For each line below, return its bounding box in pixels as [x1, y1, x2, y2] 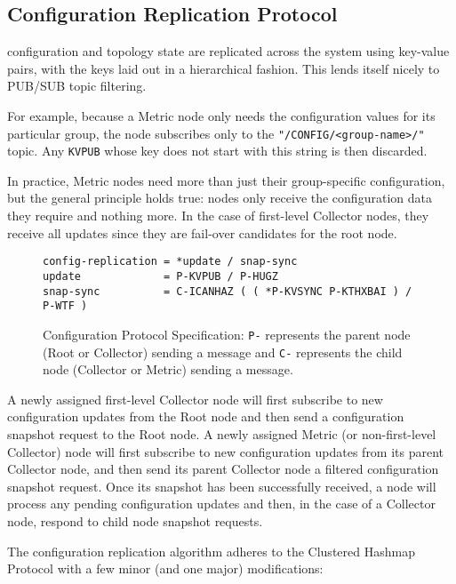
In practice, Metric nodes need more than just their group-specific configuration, [7, 171, 445, 189]
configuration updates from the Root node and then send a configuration [7, 407, 404, 426]
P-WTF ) [43, 300, 88, 313]
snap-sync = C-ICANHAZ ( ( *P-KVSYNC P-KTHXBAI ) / [43, 284, 412, 298]
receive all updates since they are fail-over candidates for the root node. [7, 223, 397, 242]
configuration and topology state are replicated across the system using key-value [7, 42, 450, 60]
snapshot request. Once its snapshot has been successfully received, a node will [7, 476, 436, 495]
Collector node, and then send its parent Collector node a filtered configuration [7, 460, 439, 478]
